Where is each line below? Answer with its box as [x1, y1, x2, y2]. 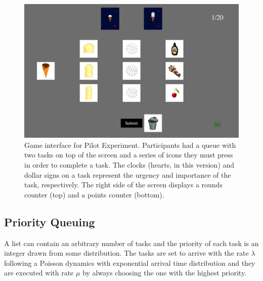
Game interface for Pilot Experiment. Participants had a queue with [24, 139, 236, 150]
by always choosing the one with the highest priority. [82, 267, 247, 278]
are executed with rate [4, 267, 74, 278]
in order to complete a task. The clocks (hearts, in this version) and [24, 159, 235, 170]
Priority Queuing [4, 214, 95, 229]
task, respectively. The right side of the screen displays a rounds [24, 179, 223, 190]
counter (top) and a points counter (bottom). [24, 189, 164, 199]
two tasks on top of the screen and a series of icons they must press [24, 149, 233, 160]
